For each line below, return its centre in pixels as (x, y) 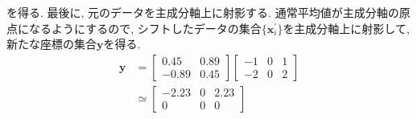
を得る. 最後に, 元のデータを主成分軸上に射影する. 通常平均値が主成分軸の (203, 12)
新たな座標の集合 (52, 44)
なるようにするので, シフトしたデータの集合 (145, 28)
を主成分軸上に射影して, (346, 28)
